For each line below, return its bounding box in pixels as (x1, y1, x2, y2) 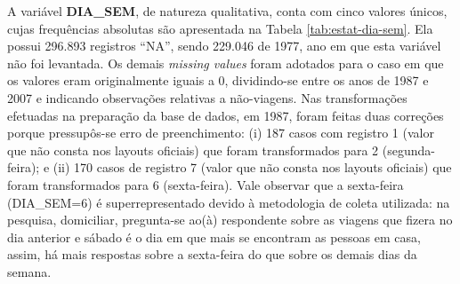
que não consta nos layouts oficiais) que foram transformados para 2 (7, 140, 379, 159)
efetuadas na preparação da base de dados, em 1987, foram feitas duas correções (7, 106, 444, 124)
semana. (7, 262, 52, 280)
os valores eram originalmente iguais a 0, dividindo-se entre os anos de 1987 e (7, 71, 429, 90)
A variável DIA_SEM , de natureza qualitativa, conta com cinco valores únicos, (7, 2, 448, 20)
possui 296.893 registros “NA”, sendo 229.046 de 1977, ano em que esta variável (7, 36, 441, 55)
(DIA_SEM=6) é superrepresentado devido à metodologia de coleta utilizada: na (7, 193, 450, 211)
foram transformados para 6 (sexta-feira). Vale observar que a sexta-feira (7, 175, 404, 193)
